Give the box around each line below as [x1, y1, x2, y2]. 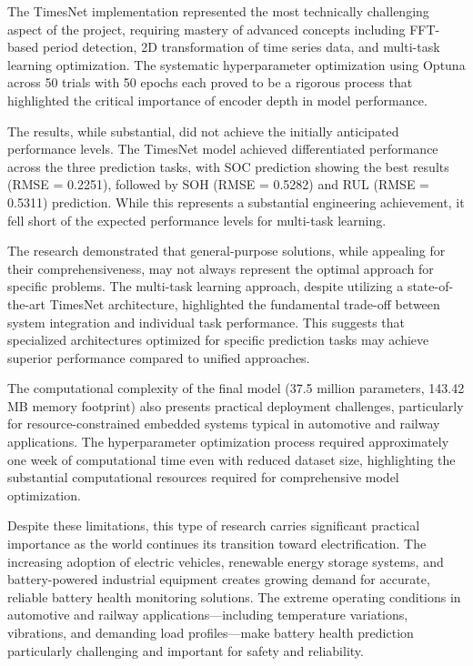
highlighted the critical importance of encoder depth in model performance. [7, 90, 428, 109]
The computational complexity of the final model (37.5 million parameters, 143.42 [7, 378, 465, 398]
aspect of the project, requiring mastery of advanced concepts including [7, 19, 406, 38]
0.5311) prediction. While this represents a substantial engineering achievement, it [7, 192, 465, 211]
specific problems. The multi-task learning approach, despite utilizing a [7, 277, 404, 296]
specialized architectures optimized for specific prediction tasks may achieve [7, 330, 429, 349]
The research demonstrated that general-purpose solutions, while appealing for [7, 241, 446, 260]
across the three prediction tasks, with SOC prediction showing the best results [7, 156, 449, 176]
